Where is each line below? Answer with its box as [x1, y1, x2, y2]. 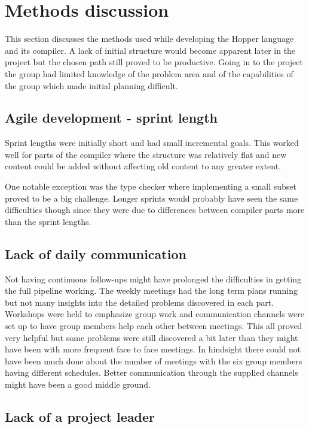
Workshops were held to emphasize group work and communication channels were [5, 308, 304, 320]
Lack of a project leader [5, 407, 155, 425]
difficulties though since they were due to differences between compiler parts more [5, 203, 305, 216]
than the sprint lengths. [5, 215, 91, 227]
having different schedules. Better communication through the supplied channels [5, 366, 298, 379]
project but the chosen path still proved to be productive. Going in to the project [5, 56, 303, 68]
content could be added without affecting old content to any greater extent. [5, 160, 282, 172]
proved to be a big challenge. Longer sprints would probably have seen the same [5, 191, 298, 204]
